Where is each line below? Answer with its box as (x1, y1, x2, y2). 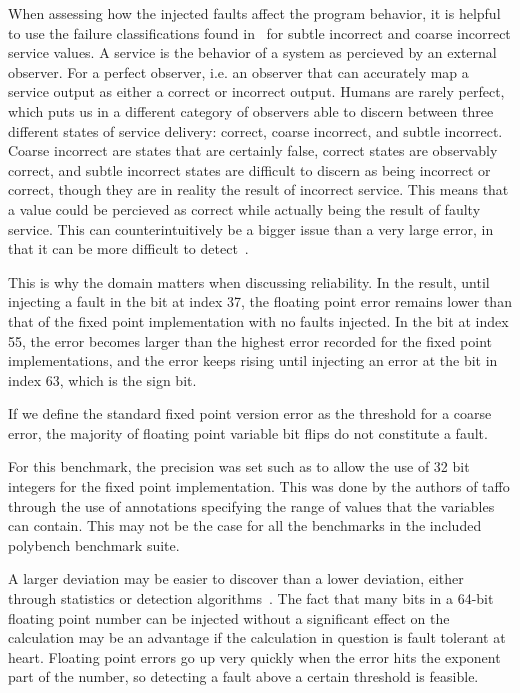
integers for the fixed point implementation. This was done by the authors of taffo (8, 476, 510, 497)
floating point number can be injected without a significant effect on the (8, 607, 450, 628)
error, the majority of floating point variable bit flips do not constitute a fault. (8, 422, 488, 443)
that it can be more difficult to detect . (8, 238, 249, 259)
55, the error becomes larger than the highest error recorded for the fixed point (8, 330, 492, 351)
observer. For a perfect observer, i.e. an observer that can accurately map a (8, 61, 469, 82)
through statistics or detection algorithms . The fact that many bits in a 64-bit (8, 588, 494, 609)
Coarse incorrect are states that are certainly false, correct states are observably (8, 140, 498, 161)
